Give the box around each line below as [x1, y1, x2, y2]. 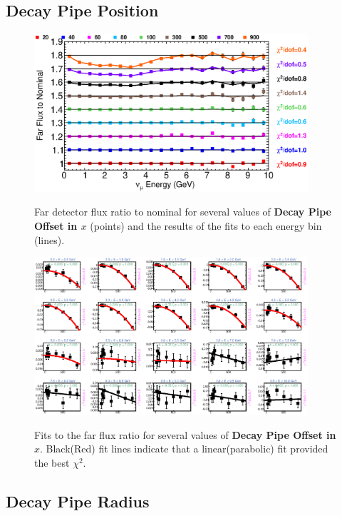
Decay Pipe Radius [6, 490, 150, 512]
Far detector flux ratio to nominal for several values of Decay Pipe [34, 204, 331, 219]
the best [34, 455, 70, 470]
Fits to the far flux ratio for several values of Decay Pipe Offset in [34, 427, 336, 442]
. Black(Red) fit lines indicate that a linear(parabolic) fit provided [40, 441, 328, 456]
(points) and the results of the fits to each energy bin [90, 218, 322, 233]
